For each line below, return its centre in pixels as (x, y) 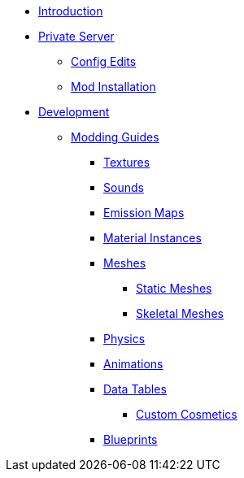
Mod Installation (113, 87)
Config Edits (104, 61)
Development (74, 112)
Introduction (71, 11)
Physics (124, 339)
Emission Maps (144, 213)
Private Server (76, 36)
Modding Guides (115, 137)
